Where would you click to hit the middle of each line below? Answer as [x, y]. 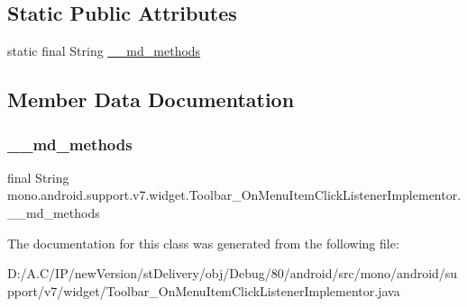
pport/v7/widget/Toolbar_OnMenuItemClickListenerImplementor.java [204, 290]
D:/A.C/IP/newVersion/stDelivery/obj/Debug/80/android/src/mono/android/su [233, 273]
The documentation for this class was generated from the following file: [203, 243]
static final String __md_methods [104, 51]
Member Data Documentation [151, 99]
